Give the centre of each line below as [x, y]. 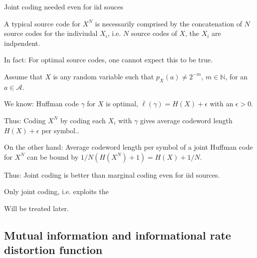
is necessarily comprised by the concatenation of [168, 23]
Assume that [23, 76]
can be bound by [53, 156]
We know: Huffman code [41, 104]
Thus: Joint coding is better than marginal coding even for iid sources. [112, 174]
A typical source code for [42, 23]
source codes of [154, 33]
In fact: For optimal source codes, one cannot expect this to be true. [109, 60]
